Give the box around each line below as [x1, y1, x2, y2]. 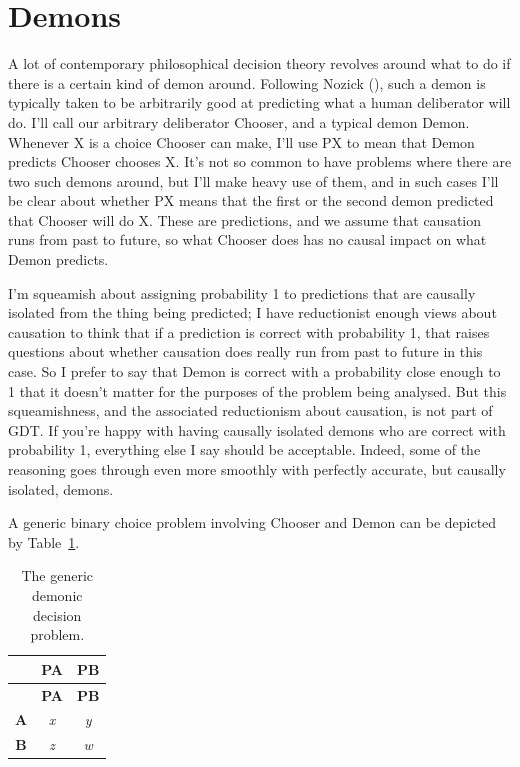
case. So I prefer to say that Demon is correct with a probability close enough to [8, 361, 501, 382]
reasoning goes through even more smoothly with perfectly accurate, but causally [8, 459, 506, 479]
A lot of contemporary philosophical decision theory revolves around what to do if [8, 53, 511, 74]
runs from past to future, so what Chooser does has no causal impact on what [8, 229, 487, 250]
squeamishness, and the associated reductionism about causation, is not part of [8, 400, 493, 421]
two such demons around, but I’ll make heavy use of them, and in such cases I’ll [8, 170, 499, 191]
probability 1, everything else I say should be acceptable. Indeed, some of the [8, 439, 481, 460]
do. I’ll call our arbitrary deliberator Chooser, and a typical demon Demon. [8, 111, 470, 132]
